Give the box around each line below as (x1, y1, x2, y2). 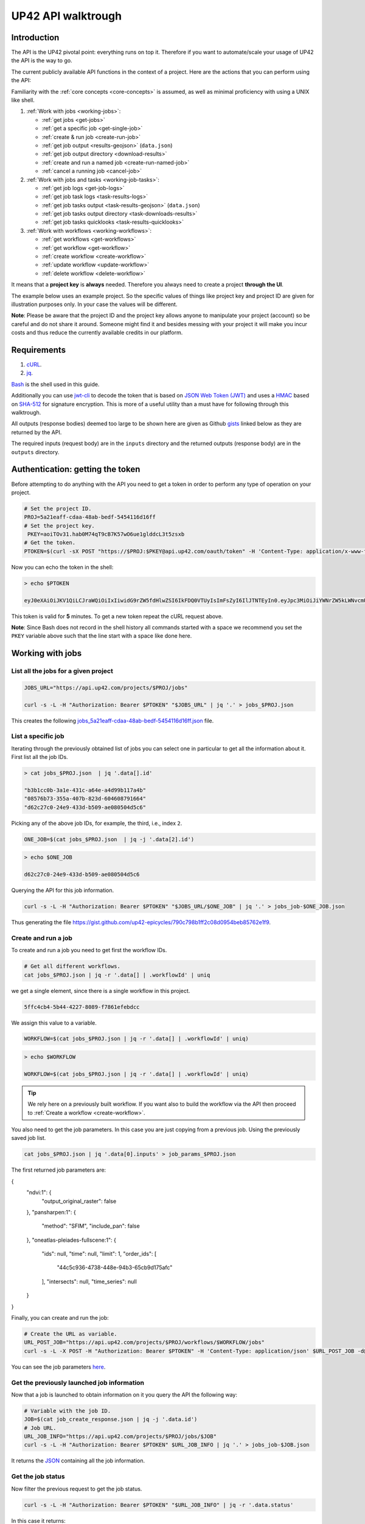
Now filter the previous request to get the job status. (11, 1485, 142, 1492)
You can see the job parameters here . (11, 1363, 106, 1370)
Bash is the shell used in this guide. (11, 380, 100, 388)
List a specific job (11, 732, 64, 741)
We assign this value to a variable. (11, 1019, 97, 1027)
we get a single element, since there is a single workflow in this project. (11, 987, 190, 994)
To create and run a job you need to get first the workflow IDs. (11, 947, 167, 954)
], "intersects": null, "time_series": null (41, 1278, 137, 1285)
